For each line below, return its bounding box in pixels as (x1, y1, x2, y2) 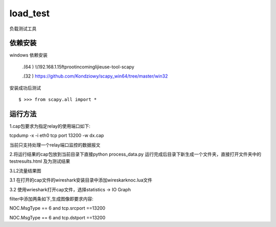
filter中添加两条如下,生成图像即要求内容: (9, 196, 94, 202)
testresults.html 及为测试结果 (9, 158, 71, 164)
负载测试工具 (9, 26, 37, 32)
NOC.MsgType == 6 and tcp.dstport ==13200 (9, 214, 106, 220)
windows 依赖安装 (9, 52, 48, 58)
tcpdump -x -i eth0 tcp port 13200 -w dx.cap (9, 133, 104, 139)
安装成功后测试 (9, 85, 41, 91)
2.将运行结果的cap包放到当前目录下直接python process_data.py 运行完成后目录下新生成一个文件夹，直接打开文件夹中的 (9, 151, 262, 158)
